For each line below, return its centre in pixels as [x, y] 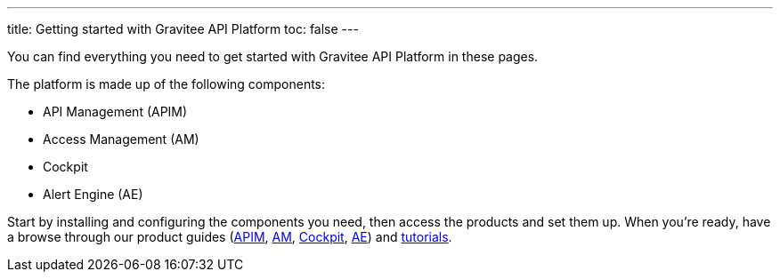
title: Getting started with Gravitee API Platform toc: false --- [183, 29]
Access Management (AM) [121, 139]
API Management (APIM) [115, 112]
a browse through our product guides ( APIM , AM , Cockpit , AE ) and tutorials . [230, 237]
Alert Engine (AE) [93, 194]
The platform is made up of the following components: [167, 84]
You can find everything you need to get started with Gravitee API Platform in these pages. [273, 56]
